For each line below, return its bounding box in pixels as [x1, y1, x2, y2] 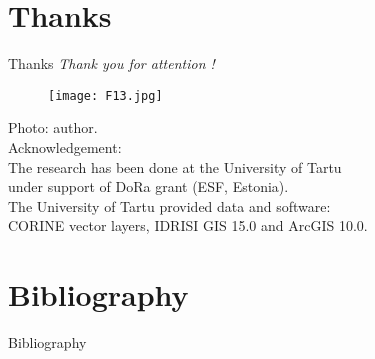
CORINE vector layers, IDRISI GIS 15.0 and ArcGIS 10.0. [8, 215, 368, 236]
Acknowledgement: [8, 136, 122, 157]
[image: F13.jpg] [48, 88, 163, 103]
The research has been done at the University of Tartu [8, 156, 342, 177]
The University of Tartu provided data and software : [8, 195, 331, 216]
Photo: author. [8, 117, 98, 138]
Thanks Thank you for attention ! [8, 53, 215, 74]
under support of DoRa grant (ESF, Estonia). [8, 176, 289, 197]
